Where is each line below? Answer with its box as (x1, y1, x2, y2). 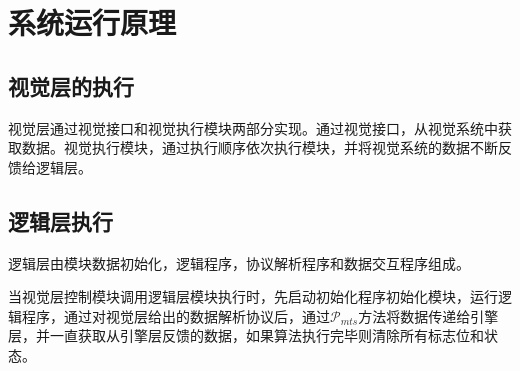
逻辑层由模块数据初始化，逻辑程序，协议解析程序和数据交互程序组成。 (8, 252, 470, 273)
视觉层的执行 (8, 70, 134, 101)
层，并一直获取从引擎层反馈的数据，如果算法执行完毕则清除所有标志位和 (8, 325, 484, 346)
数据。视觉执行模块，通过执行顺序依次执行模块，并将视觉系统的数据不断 (21, 137, 498, 158)
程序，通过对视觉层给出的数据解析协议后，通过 (21, 305, 330, 326)
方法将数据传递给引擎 (358, 305, 499, 326)
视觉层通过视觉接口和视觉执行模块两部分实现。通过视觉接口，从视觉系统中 (8, 117, 498, 138)
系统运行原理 (8, 2, 177, 43)
